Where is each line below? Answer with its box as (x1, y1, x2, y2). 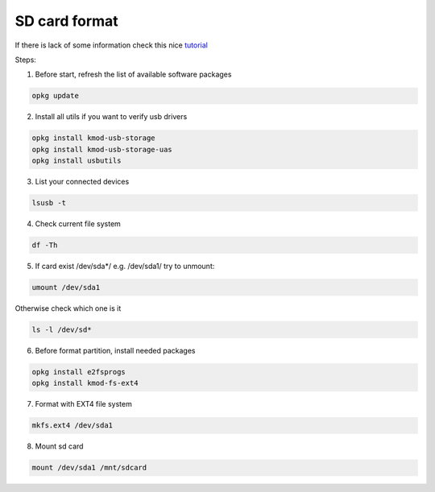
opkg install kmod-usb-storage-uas (31, 145, 172, 154)
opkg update (31, 91, 80, 101)
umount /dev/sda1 (31, 283, 101, 291)
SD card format (14, 12, 118, 30)
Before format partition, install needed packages (35, 345, 196, 355)
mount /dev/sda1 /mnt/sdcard (31, 463, 147, 473)
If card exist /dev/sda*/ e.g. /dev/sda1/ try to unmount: (35, 261, 215, 271)
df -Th (31, 241, 58, 250)
